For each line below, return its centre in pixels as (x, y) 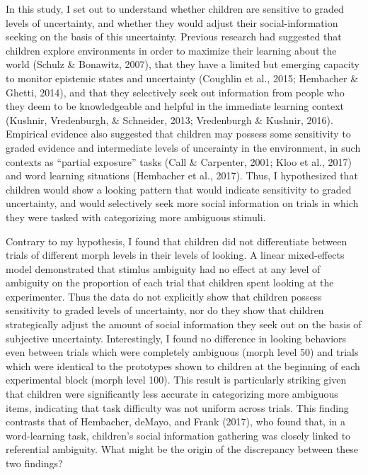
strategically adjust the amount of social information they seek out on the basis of (184, 324)
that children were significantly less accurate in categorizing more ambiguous (172, 394)
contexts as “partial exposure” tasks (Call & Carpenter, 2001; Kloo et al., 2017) (179, 161)
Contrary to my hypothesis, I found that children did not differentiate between (177, 241)
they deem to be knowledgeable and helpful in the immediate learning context (175, 106)
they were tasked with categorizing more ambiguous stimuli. (136, 217)
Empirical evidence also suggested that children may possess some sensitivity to (178, 134)
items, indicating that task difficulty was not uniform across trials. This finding (177, 407)
